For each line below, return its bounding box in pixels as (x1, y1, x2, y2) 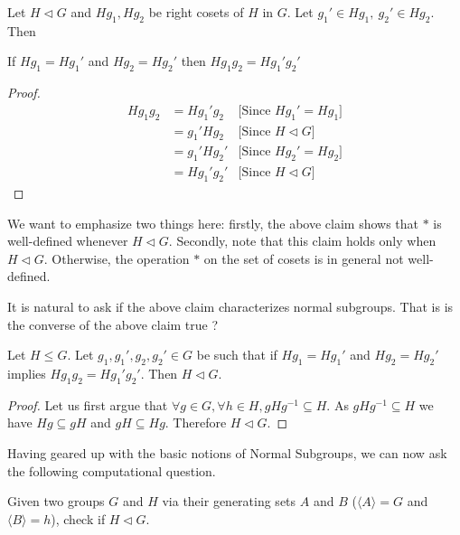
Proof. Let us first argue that (7, 395, 168, 414)
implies (7, 364, 46, 383)
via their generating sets (162, 492, 296, 511)
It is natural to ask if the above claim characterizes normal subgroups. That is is (7, 297, 454, 316)
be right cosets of (148, 3, 244, 21)
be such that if (196, 345, 277, 364)
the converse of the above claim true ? (7, 314, 219, 333)
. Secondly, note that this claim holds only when (168, 231, 437, 250)
